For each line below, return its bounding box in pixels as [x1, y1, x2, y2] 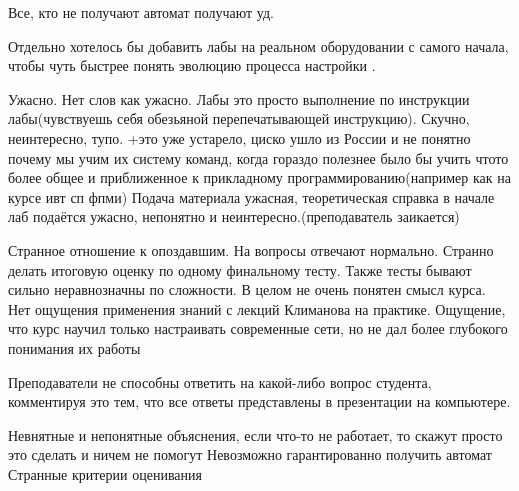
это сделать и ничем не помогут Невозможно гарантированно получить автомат [8, 444, 492, 465]
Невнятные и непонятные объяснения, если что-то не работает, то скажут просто [8, 424, 503, 445]
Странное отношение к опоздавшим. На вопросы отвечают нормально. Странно [8, 239, 494, 260]
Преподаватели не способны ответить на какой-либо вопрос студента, [8, 371, 432, 392]
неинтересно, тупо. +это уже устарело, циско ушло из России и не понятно [8, 127, 471, 148]
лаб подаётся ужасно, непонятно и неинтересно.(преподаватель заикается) [8, 206, 460, 227]
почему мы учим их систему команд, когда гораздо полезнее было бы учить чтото [8, 147, 509, 168]
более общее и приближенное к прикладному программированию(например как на [8, 167, 511, 188]
